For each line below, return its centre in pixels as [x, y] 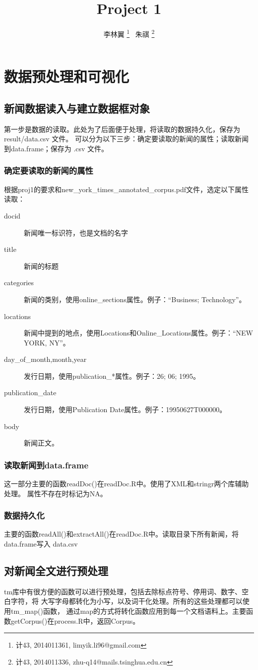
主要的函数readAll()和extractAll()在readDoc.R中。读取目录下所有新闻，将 [122, 534]
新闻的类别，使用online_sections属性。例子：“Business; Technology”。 [135, 299]
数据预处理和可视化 [67, 76]
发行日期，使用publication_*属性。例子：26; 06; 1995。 [112, 376]
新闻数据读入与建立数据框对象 [77, 108]
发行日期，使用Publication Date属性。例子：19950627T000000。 [125, 409]
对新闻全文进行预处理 [56, 571]
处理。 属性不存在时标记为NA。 [56, 493]
